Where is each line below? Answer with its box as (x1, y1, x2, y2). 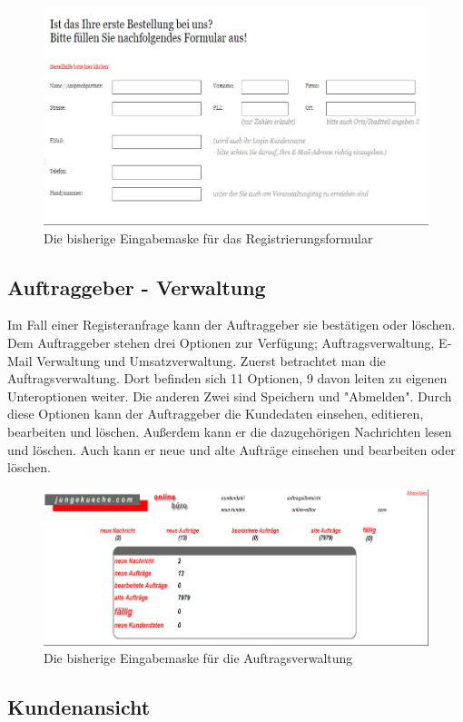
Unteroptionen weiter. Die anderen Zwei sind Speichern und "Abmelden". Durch (7, 386, 452, 405)
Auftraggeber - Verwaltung (7, 272, 266, 301)
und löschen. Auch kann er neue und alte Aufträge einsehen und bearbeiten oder (7, 440, 456, 459)
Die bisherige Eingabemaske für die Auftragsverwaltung (44, 648, 353, 668)
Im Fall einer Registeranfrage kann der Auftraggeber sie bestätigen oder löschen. (7, 315, 456, 334)
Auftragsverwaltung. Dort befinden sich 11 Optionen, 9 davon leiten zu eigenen (7, 369, 448, 388)
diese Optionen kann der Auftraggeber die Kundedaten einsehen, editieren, (7, 404, 424, 423)
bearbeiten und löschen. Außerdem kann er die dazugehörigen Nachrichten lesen (7, 421, 452, 440)
